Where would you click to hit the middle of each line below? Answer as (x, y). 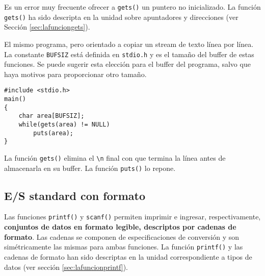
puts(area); (54, 133)
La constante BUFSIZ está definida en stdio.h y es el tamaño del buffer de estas (129, 54)
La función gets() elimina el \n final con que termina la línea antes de (115, 157)
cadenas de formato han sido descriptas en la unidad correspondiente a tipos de (128, 256)
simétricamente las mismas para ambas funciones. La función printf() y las (124, 247)
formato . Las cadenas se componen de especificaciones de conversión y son (122, 236)
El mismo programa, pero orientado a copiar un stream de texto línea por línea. (129, 44)
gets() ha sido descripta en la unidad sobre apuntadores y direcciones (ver (121, 17)
